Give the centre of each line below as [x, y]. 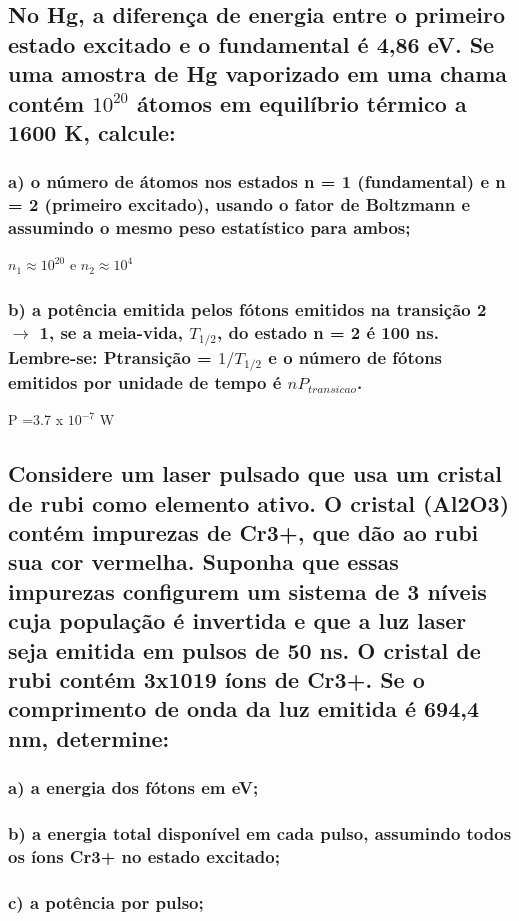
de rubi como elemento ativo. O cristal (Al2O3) [259, 502]
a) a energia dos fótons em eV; [133, 787]
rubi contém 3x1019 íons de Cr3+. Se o [216, 678]
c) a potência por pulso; [106, 901]
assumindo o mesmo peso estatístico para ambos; [209, 227]
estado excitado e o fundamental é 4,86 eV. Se [251, 43]
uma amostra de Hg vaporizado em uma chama [258, 73]
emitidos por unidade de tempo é [145, 381]
